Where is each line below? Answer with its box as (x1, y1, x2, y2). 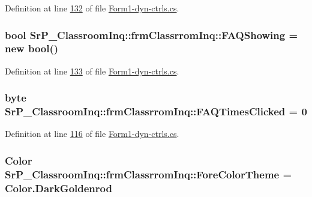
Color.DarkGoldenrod (5, 180, 112, 195)
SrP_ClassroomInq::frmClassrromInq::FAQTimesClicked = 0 (5, 104, 307, 119)
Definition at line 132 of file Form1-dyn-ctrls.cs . (5, 2, 179, 14)
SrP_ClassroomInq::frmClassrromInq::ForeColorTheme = (5, 166, 292, 181)
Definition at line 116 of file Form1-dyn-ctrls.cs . (5, 127, 179, 140)
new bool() (5, 41, 59, 56)
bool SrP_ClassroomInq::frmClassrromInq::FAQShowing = (5, 27, 298, 42)
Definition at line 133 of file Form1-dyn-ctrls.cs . (5, 64, 179, 77)
